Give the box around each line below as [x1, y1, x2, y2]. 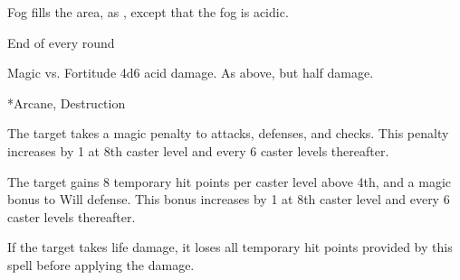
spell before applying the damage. [7, 255, 195, 274]
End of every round [7, 33, 115, 51]
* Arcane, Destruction [7, 93, 126, 112]
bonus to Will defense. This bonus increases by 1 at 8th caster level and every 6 [7, 190, 450, 209]
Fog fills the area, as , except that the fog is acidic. [7, 3, 289, 21]
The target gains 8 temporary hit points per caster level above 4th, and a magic [7, 172, 452, 191]
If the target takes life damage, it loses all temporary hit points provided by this [7, 238, 453, 257]
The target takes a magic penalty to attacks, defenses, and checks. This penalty [7, 124, 449, 143]
